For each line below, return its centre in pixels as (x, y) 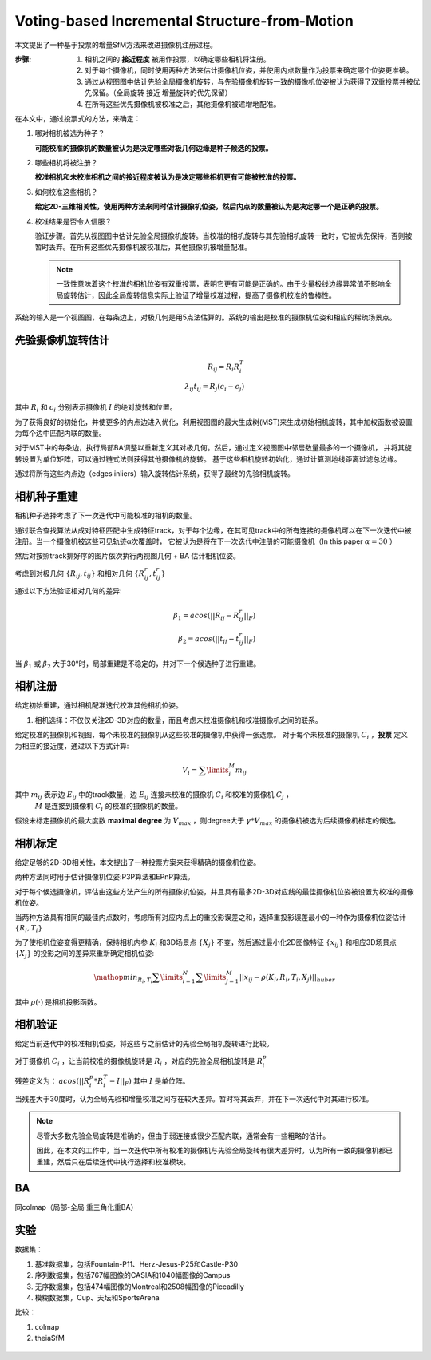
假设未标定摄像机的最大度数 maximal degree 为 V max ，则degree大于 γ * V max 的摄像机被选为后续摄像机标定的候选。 (208, 821)
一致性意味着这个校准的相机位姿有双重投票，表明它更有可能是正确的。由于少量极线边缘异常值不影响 (220, 284)
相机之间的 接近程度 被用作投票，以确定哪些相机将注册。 (178, 59)
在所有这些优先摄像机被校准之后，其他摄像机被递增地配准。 (183, 104)
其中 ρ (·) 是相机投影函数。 (58, 1001)
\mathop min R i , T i (123, 979)
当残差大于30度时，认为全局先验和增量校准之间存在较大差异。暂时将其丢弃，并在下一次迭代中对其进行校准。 (194, 1099)
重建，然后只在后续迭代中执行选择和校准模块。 (113, 1161)
